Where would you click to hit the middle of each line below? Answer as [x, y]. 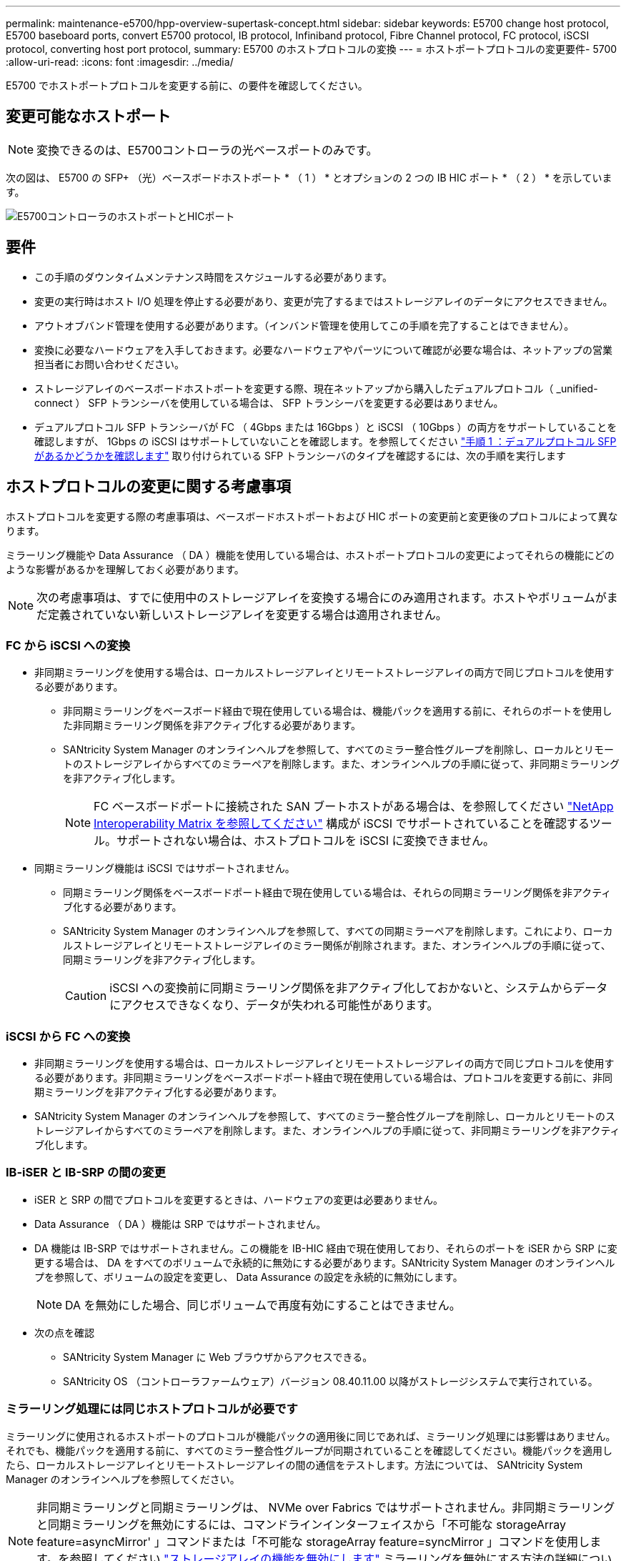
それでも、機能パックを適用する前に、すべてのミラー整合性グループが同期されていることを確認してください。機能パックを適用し [309, 1450]
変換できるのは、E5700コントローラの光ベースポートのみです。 [207, 150]
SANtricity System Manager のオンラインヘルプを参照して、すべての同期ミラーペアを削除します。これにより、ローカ [338, 931]
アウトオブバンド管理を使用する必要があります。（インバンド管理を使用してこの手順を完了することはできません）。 [304, 325]
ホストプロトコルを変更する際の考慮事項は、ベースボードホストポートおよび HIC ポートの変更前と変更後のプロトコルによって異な [312, 516]
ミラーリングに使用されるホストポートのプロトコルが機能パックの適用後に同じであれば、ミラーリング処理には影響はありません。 [311, 1436]
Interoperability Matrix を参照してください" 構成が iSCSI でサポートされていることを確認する [342, 824]
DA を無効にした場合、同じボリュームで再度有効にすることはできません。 [263, 1305]
